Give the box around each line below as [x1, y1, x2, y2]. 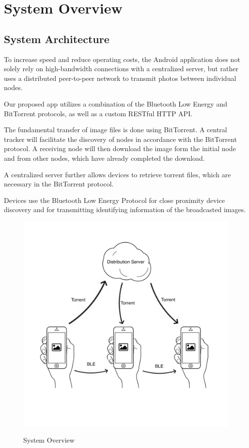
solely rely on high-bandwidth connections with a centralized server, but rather [4, 63, 238, 74]
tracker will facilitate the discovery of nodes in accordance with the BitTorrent [4, 134, 237, 144]
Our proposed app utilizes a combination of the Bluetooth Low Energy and [4, 98, 227, 108]
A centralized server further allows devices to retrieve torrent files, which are [4, 169, 231, 179]
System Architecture [4, 31, 109, 46]
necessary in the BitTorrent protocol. [4, 179, 114, 189]
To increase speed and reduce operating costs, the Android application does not [4, 54, 240, 64]
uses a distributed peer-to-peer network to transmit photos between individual [4, 73, 236, 83]
